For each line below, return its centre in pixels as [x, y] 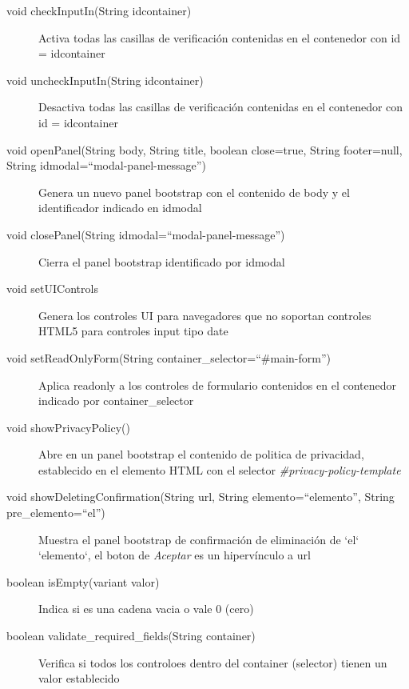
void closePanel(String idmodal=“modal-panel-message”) [146, 234]
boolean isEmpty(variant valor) [83, 581]
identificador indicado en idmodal [120, 208]
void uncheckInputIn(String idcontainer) [105, 80]
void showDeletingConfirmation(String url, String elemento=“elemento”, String [201, 497]
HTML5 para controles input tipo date [133, 331]
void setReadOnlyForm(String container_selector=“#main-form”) [169, 357]
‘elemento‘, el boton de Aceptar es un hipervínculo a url [175, 555]
